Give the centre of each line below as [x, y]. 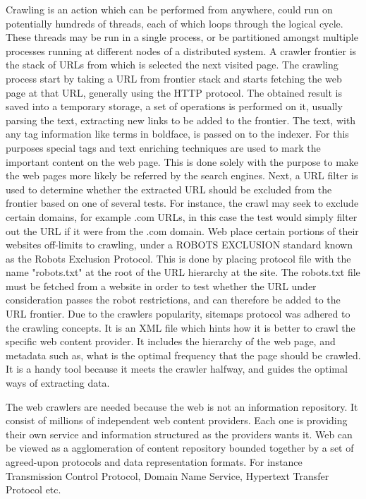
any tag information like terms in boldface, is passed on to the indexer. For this [177, 134]
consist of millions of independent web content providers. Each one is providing [177, 420]
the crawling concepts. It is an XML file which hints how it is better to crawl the [181, 327]
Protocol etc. [33, 489]
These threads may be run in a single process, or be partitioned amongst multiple [182, 37]
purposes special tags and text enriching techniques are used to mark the [163, 147]
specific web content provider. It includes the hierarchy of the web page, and [171, 341]
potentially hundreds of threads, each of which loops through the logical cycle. [175, 23]
